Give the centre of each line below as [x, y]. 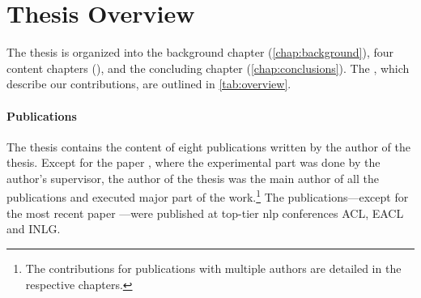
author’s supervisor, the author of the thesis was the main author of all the [193, 178]
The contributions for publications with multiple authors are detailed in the [213, 268]
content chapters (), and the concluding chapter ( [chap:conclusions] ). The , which [208, 68]
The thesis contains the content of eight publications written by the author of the [208, 146]
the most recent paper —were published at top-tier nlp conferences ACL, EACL [205, 213]
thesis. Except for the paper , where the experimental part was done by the [193, 162]
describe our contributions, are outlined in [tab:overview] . [149, 84]
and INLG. [34, 229]
